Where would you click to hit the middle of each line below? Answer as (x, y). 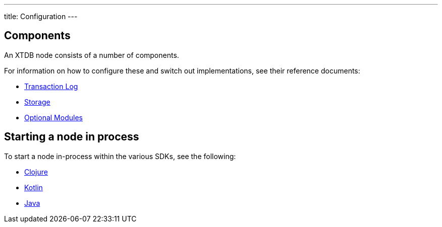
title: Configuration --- (41, 16)
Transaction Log (51, 86)
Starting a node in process (72, 137)
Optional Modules (53, 117)
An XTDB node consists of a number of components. (92, 55)
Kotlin (34, 187)
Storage (37, 102)
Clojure (36, 172)
